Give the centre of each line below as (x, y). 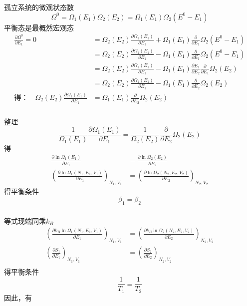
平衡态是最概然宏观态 (39, 27)
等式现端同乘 (25, 220)
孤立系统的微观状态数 (39, 7)
